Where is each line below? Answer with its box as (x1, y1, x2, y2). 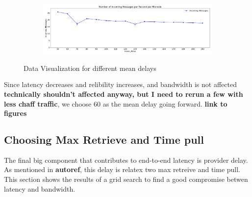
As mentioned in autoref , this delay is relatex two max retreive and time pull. (4, 164, 241, 175)
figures (4, 108, 27, 118)
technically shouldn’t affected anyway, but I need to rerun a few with (4, 88, 243, 99)
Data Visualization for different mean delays (24, 63, 156, 73)
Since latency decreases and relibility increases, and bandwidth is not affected (4, 79, 237, 89)
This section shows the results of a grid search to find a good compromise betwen (4, 174, 248, 184)
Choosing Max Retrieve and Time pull (4, 132, 204, 147)
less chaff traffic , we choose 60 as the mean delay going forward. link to (4, 98, 227, 109)
